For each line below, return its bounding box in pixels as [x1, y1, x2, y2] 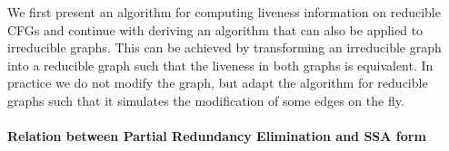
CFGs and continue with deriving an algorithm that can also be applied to [7, 20, 424, 39]
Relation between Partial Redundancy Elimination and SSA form [7, 127, 426, 146]
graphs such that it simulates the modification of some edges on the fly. [7, 90, 404, 109]
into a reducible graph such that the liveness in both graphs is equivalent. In [7, 55, 434, 74]
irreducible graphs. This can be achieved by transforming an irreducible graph [7, 38, 442, 57]
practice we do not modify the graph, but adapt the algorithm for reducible [7, 73, 428, 92]
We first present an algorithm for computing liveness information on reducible [7, 3, 441, 21]
